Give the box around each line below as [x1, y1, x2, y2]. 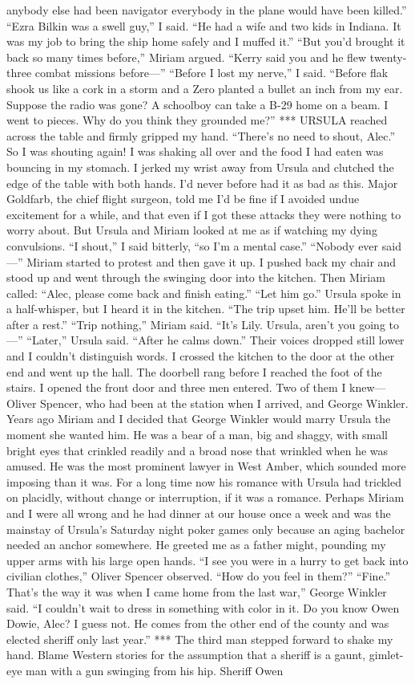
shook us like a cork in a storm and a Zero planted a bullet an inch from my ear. [6, 79, 403, 96]
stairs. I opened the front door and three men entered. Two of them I [6, 379, 346, 396]
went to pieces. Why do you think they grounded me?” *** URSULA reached [6, 112, 388, 128]
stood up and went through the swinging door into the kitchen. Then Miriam [6, 269, 385, 286]
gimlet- [369, 646, 404, 663]
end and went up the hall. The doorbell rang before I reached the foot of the [6, 363, 382, 380]
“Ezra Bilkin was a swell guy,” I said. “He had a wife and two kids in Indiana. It [6, 17, 401, 34]
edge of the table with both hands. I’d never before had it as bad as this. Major [6, 174, 398, 191]
